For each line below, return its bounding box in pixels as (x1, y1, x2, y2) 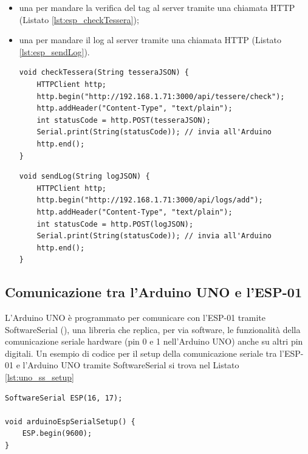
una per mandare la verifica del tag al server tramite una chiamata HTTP (19, 1, 295, 13)
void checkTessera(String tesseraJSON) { (19, 68, 189, 77)
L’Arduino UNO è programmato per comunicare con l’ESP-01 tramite (5, 311, 266, 324)
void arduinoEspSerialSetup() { (5, 417, 135, 426)
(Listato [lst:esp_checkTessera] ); (19, 13, 139, 26)
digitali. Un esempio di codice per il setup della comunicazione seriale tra (5, 346, 277, 359)
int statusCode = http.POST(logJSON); (36, 219, 194, 229)
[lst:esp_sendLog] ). (19, 45, 90, 58)
